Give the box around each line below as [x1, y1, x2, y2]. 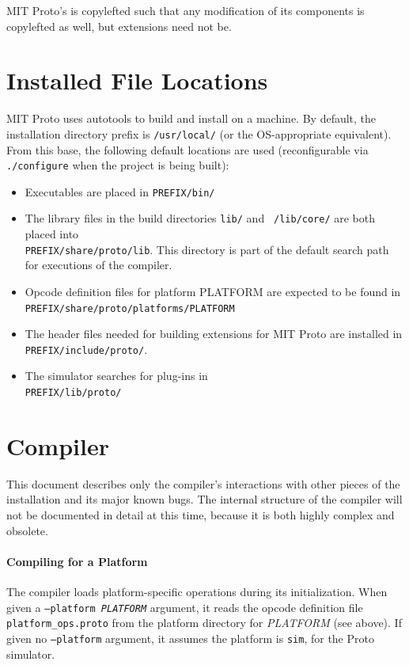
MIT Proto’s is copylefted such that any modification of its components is [6, 2, 365, 18]
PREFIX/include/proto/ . [25, 340, 148, 357]
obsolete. [6, 522, 48, 538]
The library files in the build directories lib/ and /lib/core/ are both [25, 210, 376, 226]
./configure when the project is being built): [6, 157, 229, 173]
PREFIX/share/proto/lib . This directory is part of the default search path [25, 241, 389, 257]
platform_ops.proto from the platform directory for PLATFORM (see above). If [6, 614, 402, 631]
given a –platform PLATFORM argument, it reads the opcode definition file [6, 598, 363, 615]
